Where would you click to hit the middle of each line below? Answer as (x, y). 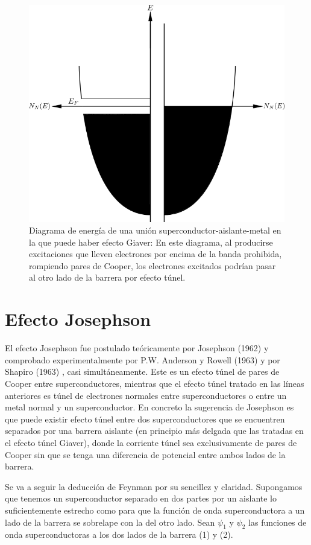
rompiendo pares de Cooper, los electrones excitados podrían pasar (152, 265)
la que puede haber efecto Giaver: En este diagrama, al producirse (151, 242)
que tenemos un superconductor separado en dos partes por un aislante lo (141, 498)
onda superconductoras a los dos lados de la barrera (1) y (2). (119, 534)
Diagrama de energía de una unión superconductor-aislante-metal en (155, 230)
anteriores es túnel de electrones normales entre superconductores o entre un (146, 395)
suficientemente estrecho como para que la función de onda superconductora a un (155, 510)
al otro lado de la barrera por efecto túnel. (107, 277)
